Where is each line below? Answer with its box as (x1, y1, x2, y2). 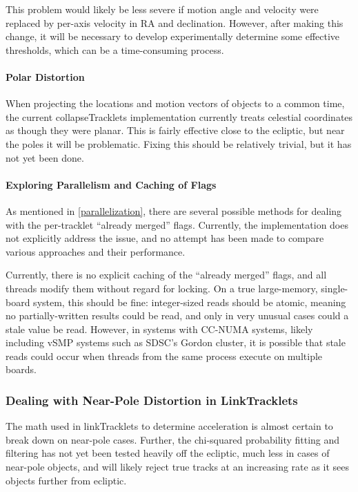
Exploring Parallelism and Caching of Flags (6, 177, 217, 191)
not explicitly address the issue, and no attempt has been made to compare (6, 231, 324, 245)
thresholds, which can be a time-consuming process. (6, 42, 224, 57)
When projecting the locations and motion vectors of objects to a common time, (6, 96, 345, 111)
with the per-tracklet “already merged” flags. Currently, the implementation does (6, 217, 348, 231)
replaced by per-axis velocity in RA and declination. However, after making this (6, 15, 344, 30)
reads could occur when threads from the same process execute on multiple (6, 348, 323, 363)
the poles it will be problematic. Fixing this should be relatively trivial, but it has (6, 136, 352, 151)
